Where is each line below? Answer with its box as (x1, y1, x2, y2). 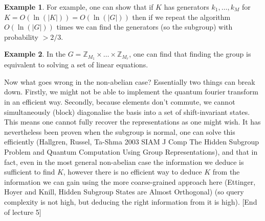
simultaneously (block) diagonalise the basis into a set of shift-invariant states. (4, 106, 250, 117)
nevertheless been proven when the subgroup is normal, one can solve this (4, 126, 235, 137)
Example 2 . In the (4, 48, 66, 59)
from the (212, 166, 240, 177)
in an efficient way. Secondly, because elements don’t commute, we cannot (4, 96, 235, 107)
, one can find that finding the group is (129, 48, 251, 59)
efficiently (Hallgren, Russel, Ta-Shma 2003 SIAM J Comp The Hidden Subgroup (4, 136, 259, 147)
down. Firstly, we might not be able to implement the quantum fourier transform (4, 86, 258, 97)
